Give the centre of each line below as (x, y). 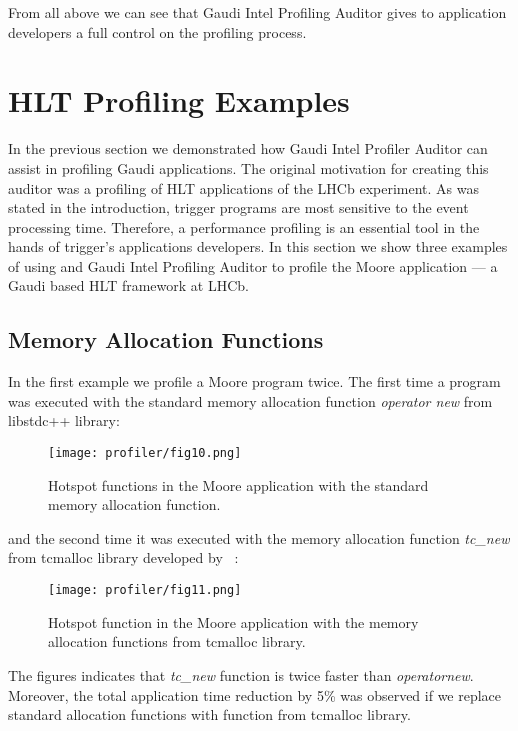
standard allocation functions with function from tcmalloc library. (209, 714)
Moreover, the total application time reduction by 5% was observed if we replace (255, 694)
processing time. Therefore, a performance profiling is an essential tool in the (244, 226)
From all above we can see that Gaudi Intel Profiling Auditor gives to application (257, 12)
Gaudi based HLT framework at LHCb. (128, 285)
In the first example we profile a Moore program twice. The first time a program (254, 381)
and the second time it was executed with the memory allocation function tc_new (259, 537)
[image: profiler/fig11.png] (145, 590)
